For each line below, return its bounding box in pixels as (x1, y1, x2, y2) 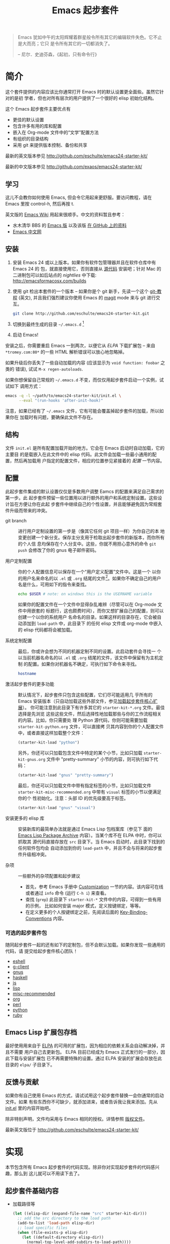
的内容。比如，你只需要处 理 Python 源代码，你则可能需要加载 (18, 717, 148, 723)
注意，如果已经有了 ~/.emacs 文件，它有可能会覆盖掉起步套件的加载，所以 (5, 408, 160, 414)
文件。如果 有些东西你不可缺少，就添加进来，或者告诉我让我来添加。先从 (5, 1098, 158, 1104)
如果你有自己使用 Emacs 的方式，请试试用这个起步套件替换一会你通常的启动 (5, 1092, 164, 1098)
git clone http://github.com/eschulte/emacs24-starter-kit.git (12, 311, 150, 316)
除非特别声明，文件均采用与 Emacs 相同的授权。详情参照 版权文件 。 (5, 1116, 148, 1122)
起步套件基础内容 (5, 1186, 59, 1195)
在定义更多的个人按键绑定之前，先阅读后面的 (25, 909, 119, 915)
